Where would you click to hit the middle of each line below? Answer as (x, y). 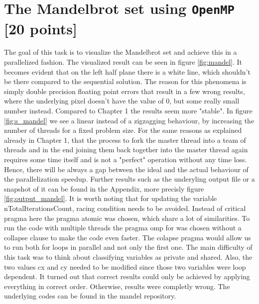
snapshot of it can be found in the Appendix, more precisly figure (104, 188)
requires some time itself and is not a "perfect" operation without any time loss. (126, 159)
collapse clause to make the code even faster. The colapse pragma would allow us (128, 237)
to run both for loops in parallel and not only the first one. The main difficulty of (128, 247)
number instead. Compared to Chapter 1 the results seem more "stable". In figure (128, 110)
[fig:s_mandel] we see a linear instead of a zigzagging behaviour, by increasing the (129, 120)
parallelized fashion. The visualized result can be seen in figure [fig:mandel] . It (123, 62)
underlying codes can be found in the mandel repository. (90, 296)
